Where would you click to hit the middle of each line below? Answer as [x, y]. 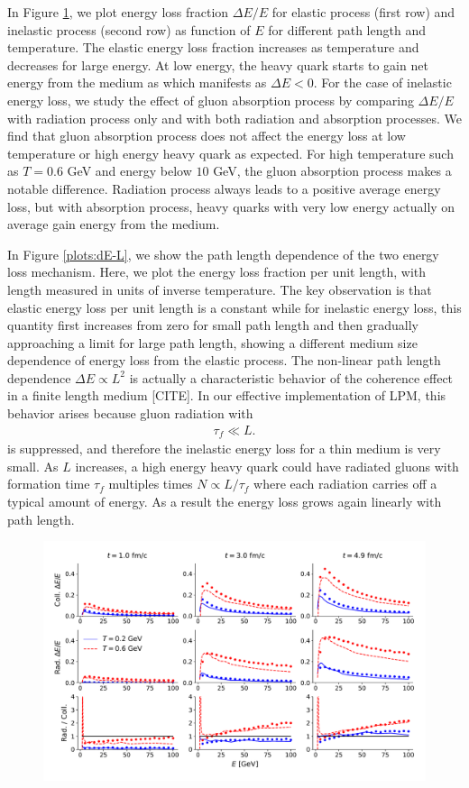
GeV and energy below [129, 171]
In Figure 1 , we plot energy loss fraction [118, 12]
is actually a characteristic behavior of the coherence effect [291, 377]
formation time [49, 484]
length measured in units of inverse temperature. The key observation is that [220, 289]
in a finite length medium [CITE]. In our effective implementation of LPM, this [227, 395]
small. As [33, 466]
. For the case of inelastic [382, 82]
